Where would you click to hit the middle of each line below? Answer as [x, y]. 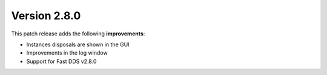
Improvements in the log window [67, 53]
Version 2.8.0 [46, 16]
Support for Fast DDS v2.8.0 [61, 61]
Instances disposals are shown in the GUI [78, 44]
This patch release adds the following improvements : [78, 34]
